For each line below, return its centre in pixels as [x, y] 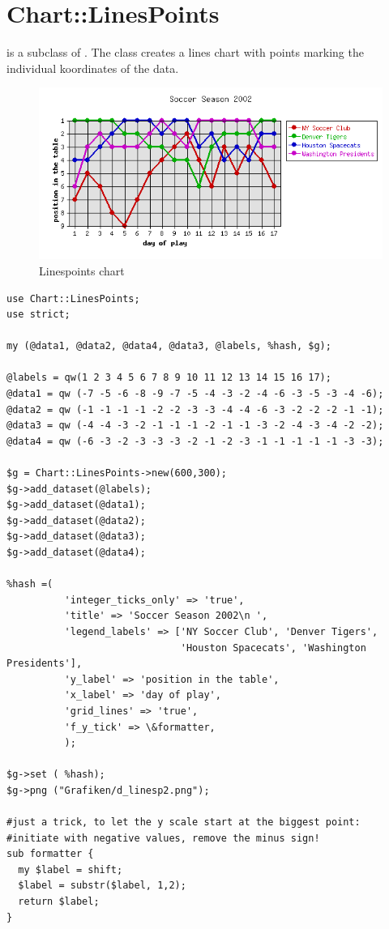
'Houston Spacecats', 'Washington [273, 648]
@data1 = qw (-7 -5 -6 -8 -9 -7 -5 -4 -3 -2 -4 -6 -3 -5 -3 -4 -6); [195, 394]
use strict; [38, 315]
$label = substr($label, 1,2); [102, 886]
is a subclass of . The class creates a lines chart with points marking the [185, 52]
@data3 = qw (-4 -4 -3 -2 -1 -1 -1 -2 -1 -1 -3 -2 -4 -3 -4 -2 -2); [195, 426]
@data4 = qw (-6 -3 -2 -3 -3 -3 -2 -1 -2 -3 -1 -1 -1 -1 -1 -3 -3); [195, 441]
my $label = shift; [71, 869]
